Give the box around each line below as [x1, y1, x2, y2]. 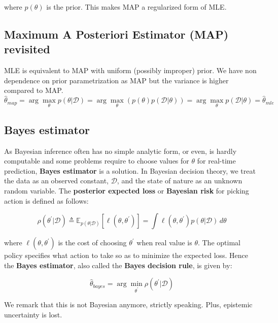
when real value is [136, 237, 192, 248]
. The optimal [197, 237, 240, 248]
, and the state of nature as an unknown [117, 175, 242, 186]
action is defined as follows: [4, 195, 89, 206]
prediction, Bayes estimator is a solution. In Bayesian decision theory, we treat [4, 165, 256, 176]
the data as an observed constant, [4, 175, 109, 186]
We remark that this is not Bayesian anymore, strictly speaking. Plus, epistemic [4, 299, 253, 310]
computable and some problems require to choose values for [4, 155, 189, 166]
